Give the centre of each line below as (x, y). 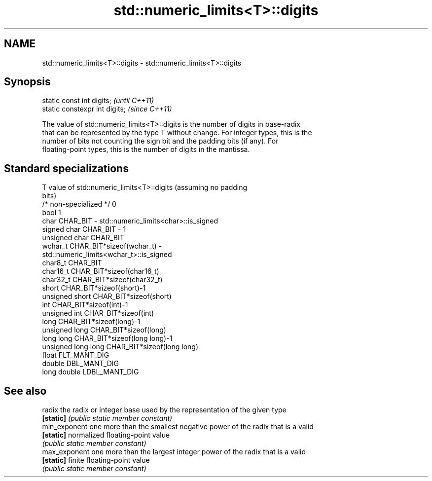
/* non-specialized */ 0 (79, 204)
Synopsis (27, 82)
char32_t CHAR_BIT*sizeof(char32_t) (102, 280)
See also (25, 391)
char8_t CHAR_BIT (72, 263)
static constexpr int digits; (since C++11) (107, 109)
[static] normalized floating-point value (106, 435)
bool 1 (52, 213)
